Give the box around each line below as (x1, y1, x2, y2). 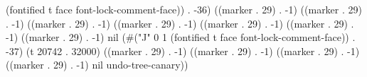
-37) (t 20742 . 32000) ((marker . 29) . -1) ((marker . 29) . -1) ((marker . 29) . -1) (6, 43, 360, 58)
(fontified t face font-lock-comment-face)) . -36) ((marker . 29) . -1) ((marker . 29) (6, 2, 362, 16)
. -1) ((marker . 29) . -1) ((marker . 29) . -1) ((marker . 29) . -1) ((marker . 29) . (6, 16, 354, 30)
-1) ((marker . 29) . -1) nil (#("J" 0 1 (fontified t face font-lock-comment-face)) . (6, 30, 356, 45)
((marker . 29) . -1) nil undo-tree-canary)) (6, 57, 188, 72)
